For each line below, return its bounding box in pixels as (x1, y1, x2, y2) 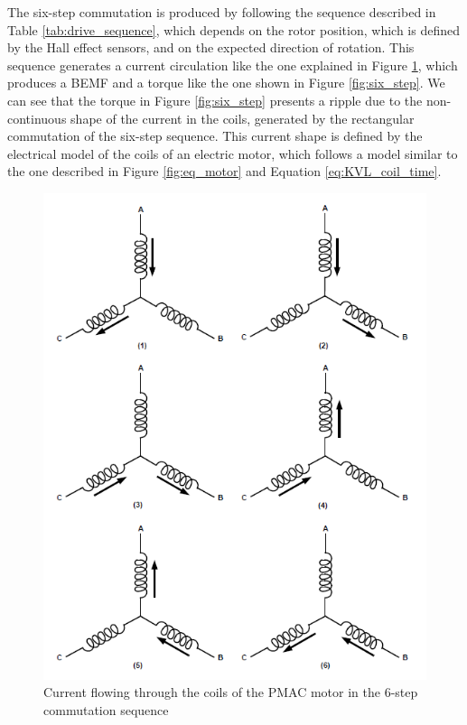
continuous (7, 108, 67, 127)
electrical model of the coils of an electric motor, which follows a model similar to (7, 144, 458, 163)
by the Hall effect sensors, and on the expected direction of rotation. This (7, 38, 415, 57)
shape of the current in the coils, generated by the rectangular (70, 108, 415, 127)
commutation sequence (43, 701, 169, 720)
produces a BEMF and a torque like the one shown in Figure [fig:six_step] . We (7, 73, 445, 92)
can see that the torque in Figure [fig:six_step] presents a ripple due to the (7, 90, 423, 109)
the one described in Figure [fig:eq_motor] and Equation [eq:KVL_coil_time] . (7, 162, 442, 181)
